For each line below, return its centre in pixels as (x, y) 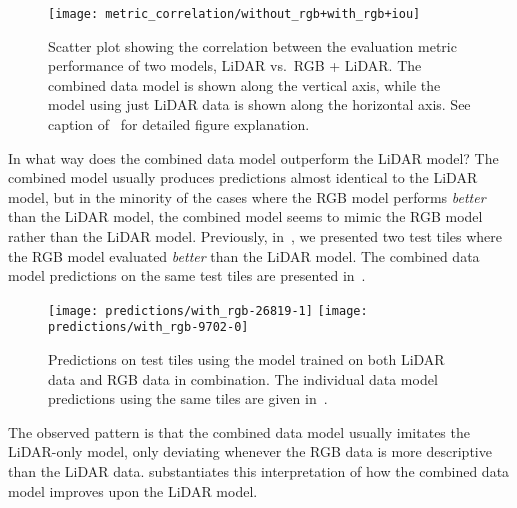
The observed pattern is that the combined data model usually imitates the (239, 431)
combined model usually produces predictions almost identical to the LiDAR (243, 177)
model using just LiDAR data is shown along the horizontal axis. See (259, 104)
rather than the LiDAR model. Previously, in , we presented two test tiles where (255, 236)
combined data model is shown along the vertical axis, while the (244, 84)
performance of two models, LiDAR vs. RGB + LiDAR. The (235, 65)
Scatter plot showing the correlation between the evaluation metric (252, 45)
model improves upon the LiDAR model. (133, 490)
